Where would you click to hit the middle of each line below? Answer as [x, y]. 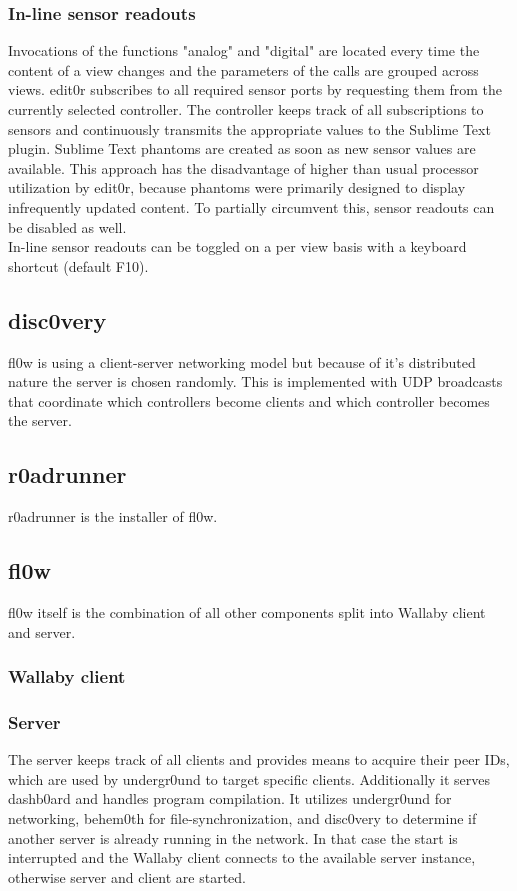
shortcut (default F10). [78, 265]
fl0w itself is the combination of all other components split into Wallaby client [247, 611]
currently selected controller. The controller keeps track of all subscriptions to [246, 109]
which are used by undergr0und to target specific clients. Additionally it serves [249, 778]
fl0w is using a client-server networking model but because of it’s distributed [242, 361]
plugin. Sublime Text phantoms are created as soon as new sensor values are [242, 148]
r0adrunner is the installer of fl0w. [113, 516]
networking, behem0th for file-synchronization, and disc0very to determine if [242, 817]
